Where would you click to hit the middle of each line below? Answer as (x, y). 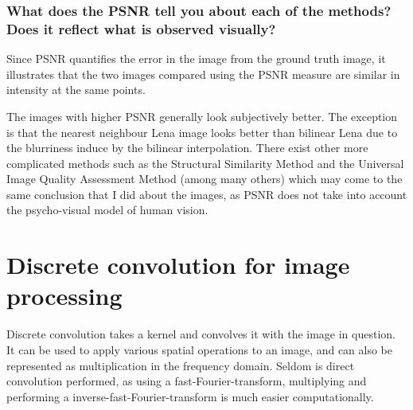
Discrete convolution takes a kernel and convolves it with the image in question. (201, 334)
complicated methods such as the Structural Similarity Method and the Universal (205, 163)
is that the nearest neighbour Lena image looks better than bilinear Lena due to (202, 132)
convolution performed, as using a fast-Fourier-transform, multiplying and (187, 381)
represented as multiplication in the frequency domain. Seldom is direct (181, 365)
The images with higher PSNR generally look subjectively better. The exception (202, 116)
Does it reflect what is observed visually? (141, 28)
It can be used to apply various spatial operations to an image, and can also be (200, 349)
